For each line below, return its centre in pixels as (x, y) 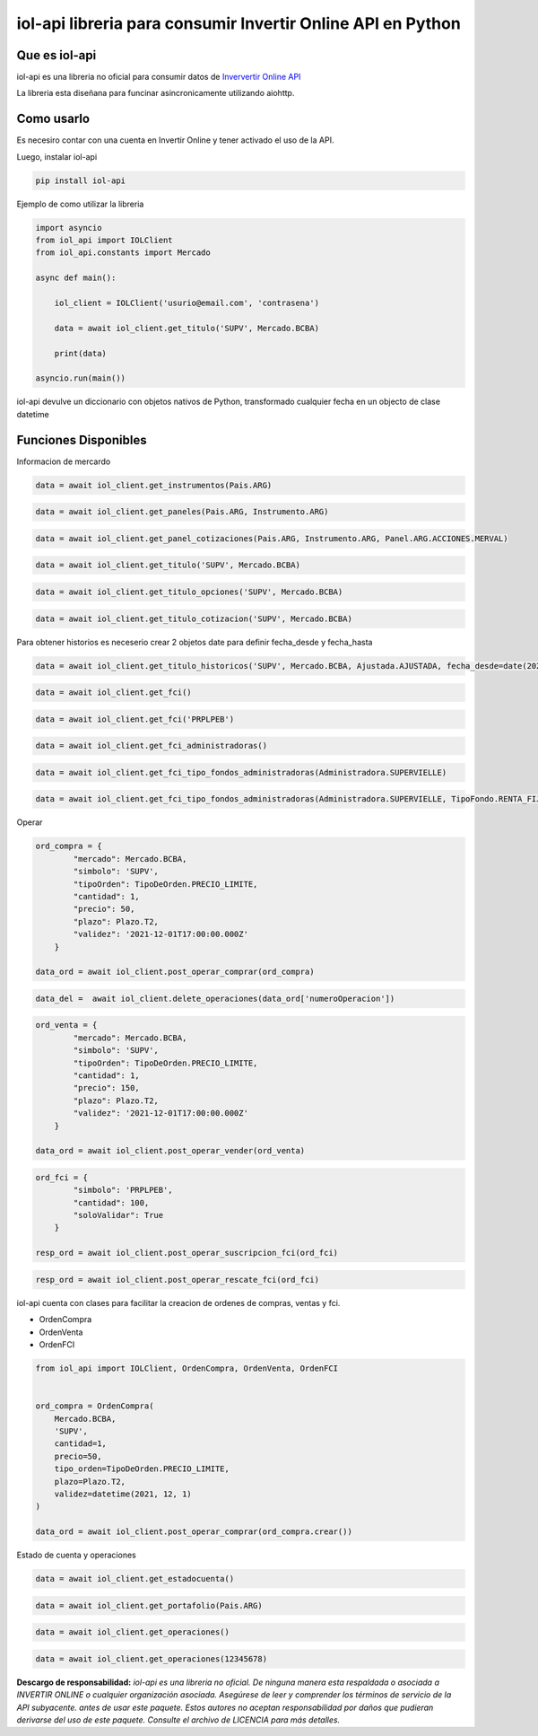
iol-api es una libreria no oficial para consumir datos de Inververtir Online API (159, 77)
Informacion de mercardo (64, 461)
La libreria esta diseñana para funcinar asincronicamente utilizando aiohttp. (156, 93)
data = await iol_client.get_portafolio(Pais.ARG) (149, 1605)
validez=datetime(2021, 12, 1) (123, 1494)
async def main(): (76, 278)
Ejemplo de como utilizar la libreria (80, 204)
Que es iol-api (56, 55)
